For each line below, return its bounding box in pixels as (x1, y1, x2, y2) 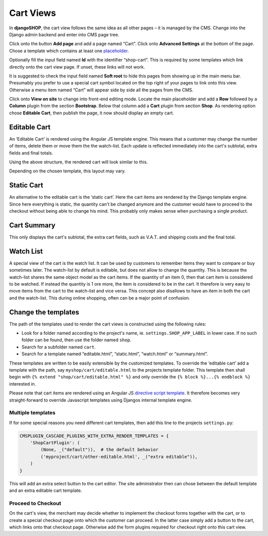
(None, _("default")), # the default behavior (40, 447, 159, 453)
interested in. (9, 381, 36, 387)
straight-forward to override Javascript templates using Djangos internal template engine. (9, 397, 193, 403)
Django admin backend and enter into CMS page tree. (9, 31, 120, 37)
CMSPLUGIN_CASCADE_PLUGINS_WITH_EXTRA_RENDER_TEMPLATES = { (19, 433, 169, 439)
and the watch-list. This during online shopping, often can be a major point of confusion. (9, 295, 191, 301)
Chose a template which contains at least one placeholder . (9, 48, 129, 54)
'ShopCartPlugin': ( (30, 440, 80, 446)
